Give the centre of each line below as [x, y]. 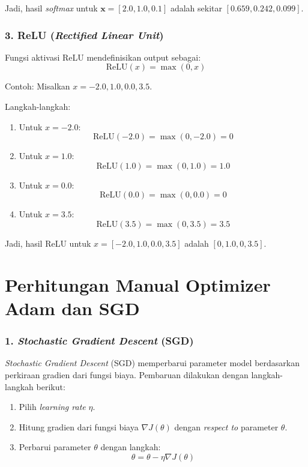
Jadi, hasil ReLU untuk [48, 243]
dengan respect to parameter [226, 426]
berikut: [51, 386]
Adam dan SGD [72, 308]
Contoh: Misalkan [38, 86]
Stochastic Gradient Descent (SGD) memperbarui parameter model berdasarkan [152, 363]
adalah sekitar [196, 8]
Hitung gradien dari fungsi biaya [79, 426]
